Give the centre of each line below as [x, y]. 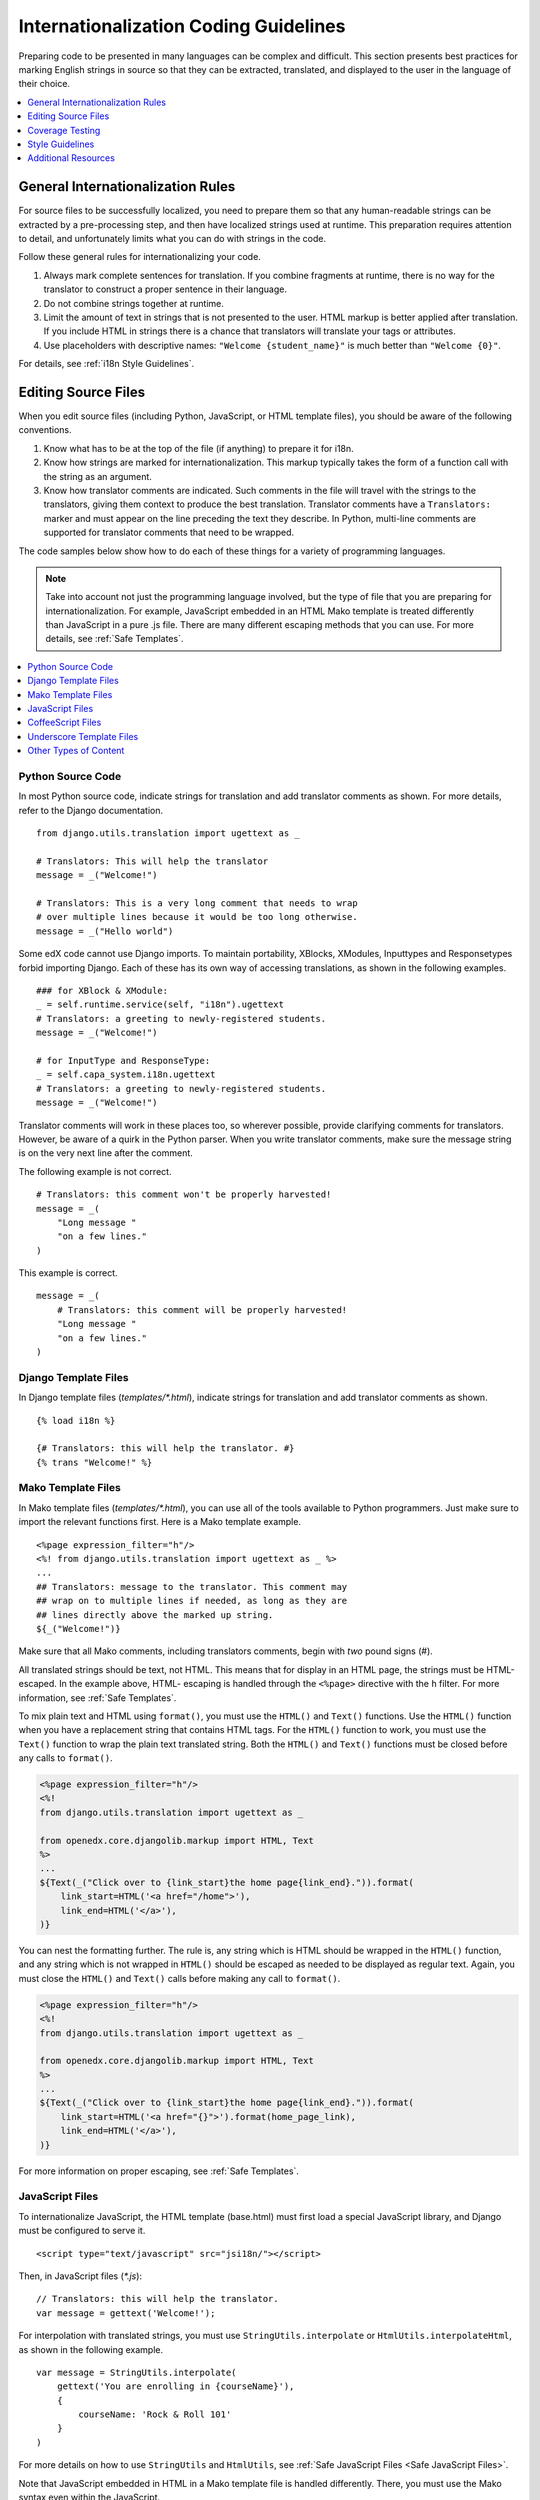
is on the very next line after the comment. [106, 1153]
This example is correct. [68, 1273]
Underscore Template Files [83, 736]
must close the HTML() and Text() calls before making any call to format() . [179, 1978]
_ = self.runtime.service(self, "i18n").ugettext [160, 1004]
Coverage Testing [64, 130]
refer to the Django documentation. [91, 810]
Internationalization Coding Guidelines [182, 26]
